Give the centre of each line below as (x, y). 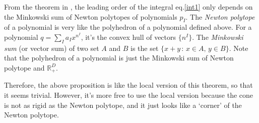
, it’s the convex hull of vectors (128, 37)
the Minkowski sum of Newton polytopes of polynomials (91, 16)
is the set (144, 48)
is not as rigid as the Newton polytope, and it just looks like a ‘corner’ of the (123, 105)
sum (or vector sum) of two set (52, 48)
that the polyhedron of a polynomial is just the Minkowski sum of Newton (119, 58)
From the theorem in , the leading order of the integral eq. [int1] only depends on (128, 7)
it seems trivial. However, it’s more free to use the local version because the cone (129, 95)
